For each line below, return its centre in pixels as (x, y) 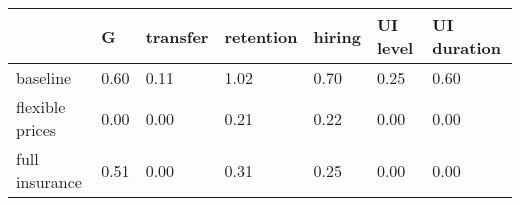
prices (36, 129)
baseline (44, 77)
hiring (337, 36)
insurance (49, 181)
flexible (41, 106)
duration (466, 47)
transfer (177, 36)
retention (261, 36)
